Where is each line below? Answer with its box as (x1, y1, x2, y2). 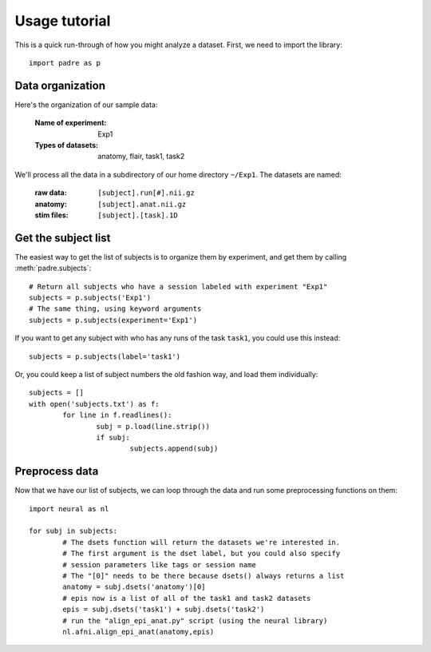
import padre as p (29, 58, 101, 67)
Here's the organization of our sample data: (14, 100, 158, 109)
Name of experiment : (34, 118, 107, 128)
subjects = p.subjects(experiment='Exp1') (29, 316, 198, 324)
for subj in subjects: (29, 527, 118, 535)
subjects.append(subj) (129, 444, 219, 453)
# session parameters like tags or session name (62, 560, 257, 569)
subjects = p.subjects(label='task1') (29, 352, 181, 361)
